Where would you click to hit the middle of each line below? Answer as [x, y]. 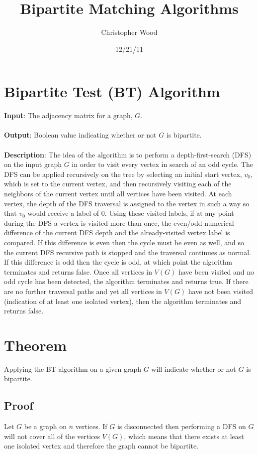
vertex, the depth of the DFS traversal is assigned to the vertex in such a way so [127, 203]
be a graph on [45, 426]
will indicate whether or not [194, 369]
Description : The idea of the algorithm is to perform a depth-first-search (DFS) [128, 154]
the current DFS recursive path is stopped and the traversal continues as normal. [128, 252]
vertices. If [91, 426]
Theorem [36, 345]
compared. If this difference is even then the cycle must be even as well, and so [124, 242]
